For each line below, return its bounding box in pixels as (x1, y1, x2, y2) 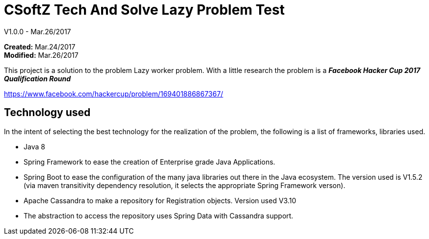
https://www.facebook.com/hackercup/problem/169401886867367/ (4, 89, 223, 98)
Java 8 (24, 142, 45, 151)
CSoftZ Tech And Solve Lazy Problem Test (4, 1, 285, 18)
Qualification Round (4, 74, 71, 83)
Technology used (4, 106, 91, 119)
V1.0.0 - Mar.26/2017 (4, 27, 71, 36)
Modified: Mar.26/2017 (4, 50, 79, 59)
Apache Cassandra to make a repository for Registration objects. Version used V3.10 (24, 196, 296, 205)
